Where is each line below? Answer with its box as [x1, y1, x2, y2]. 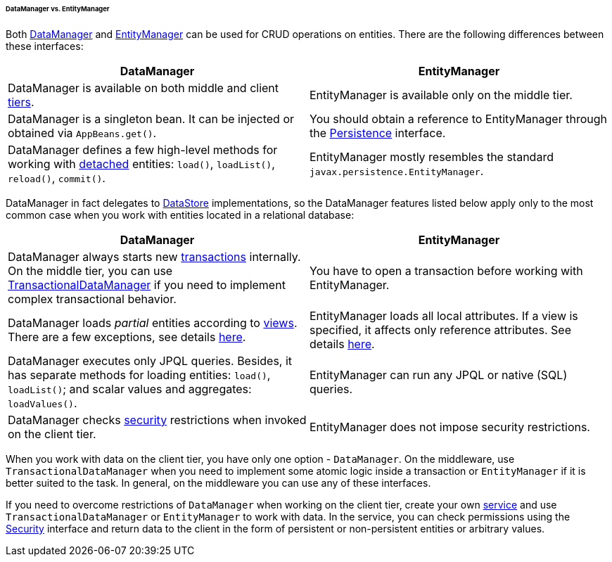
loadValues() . [8, 395, 77, 410]
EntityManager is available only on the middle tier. [310, 87, 573, 102]
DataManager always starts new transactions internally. [8, 249, 301, 264]
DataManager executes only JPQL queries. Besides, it [8, 353, 293, 368]
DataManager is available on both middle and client [8, 80, 279, 95]
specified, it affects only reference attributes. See [310, 322, 571, 337]
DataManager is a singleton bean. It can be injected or [8, 111, 295, 126]
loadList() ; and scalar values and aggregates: [8, 381, 252, 396]
